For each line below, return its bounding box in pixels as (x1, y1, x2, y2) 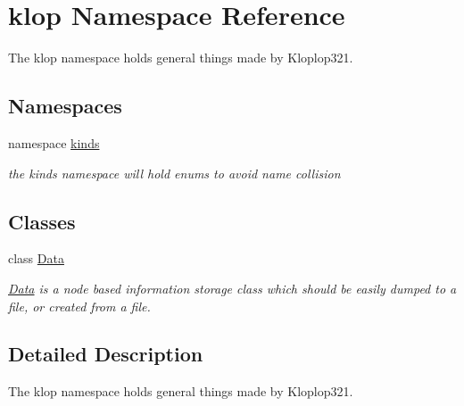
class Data (8, 249, 64, 268)
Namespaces (8, 92, 122, 120)
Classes (8, 207, 76, 235)
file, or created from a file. (8, 296, 151, 315)
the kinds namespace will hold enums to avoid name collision (8, 163, 341, 182)
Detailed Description (8, 340, 203, 368)
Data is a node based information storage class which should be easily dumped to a (8, 278, 457, 297)
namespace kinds (8, 133, 100, 152)
